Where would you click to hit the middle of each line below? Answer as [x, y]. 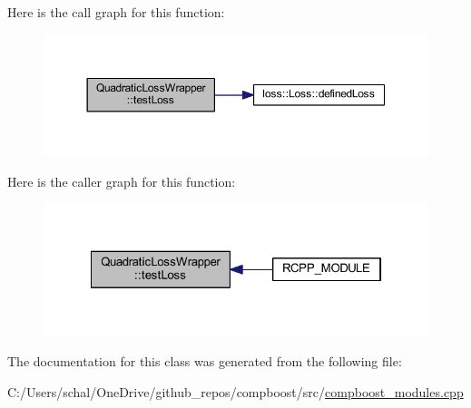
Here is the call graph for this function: [116, 12]
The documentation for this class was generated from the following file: [205, 361]
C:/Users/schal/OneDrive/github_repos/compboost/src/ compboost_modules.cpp [235, 391]
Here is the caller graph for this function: [122, 181]
